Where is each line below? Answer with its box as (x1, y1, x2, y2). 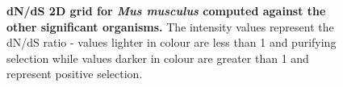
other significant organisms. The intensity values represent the (6, 18, 334, 35)
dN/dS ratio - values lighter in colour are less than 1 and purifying (6, 34, 337, 51)
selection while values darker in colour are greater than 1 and (6, 49, 309, 66)
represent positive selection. (6, 65, 143, 82)
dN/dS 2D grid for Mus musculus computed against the (6, 2, 326, 19)
